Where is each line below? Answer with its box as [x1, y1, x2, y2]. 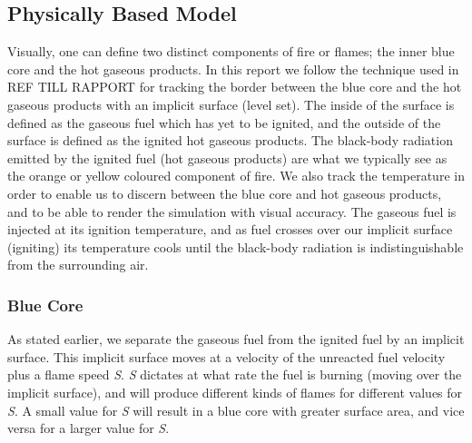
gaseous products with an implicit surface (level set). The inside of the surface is [7, 94, 455, 113]
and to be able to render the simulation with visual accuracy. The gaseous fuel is [7, 202, 457, 221]
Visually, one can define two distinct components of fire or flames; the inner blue [7, 42, 455, 61]
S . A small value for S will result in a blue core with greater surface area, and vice [7, 400, 465, 419]
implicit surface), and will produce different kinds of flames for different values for [7, 382, 463, 401]
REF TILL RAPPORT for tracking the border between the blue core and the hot [7, 77, 462, 96]
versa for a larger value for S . [7, 418, 170, 438]
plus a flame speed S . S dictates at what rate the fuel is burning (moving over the [7, 365, 462, 384]
